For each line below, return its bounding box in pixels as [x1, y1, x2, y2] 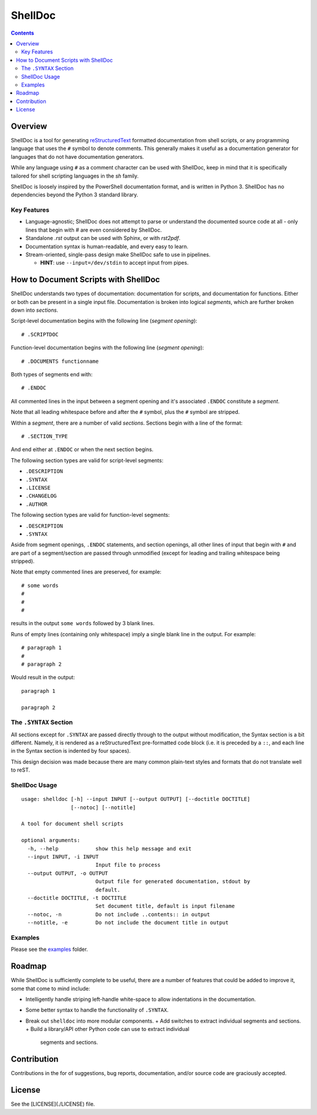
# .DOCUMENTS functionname [21, 358, 99, 365]
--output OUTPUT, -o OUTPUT [27, 870, 109, 876]
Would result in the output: [11, 674, 75, 681]
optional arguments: [21, 837, 80, 844]
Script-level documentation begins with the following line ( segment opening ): [11, 318, 198, 325]
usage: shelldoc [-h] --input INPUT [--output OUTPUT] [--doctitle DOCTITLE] [21, 796, 251, 803]
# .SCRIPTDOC [21, 331, 59, 338]
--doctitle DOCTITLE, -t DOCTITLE [27, 894, 127, 901]
